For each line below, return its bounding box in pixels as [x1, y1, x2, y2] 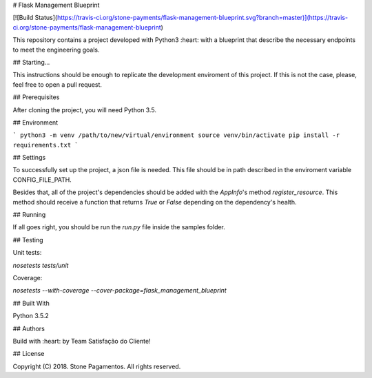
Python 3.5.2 [12, 312, 50, 320]
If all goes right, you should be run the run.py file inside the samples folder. [12, 223, 225, 231]
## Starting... [12, 58, 50, 66]
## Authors [12, 324, 45, 333]
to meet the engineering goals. [12, 45, 100, 54]
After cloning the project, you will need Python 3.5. [12, 105, 156, 114]
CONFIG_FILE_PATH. [12, 176, 72, 184]
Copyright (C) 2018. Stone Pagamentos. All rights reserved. [12, 362, 181, 370]
